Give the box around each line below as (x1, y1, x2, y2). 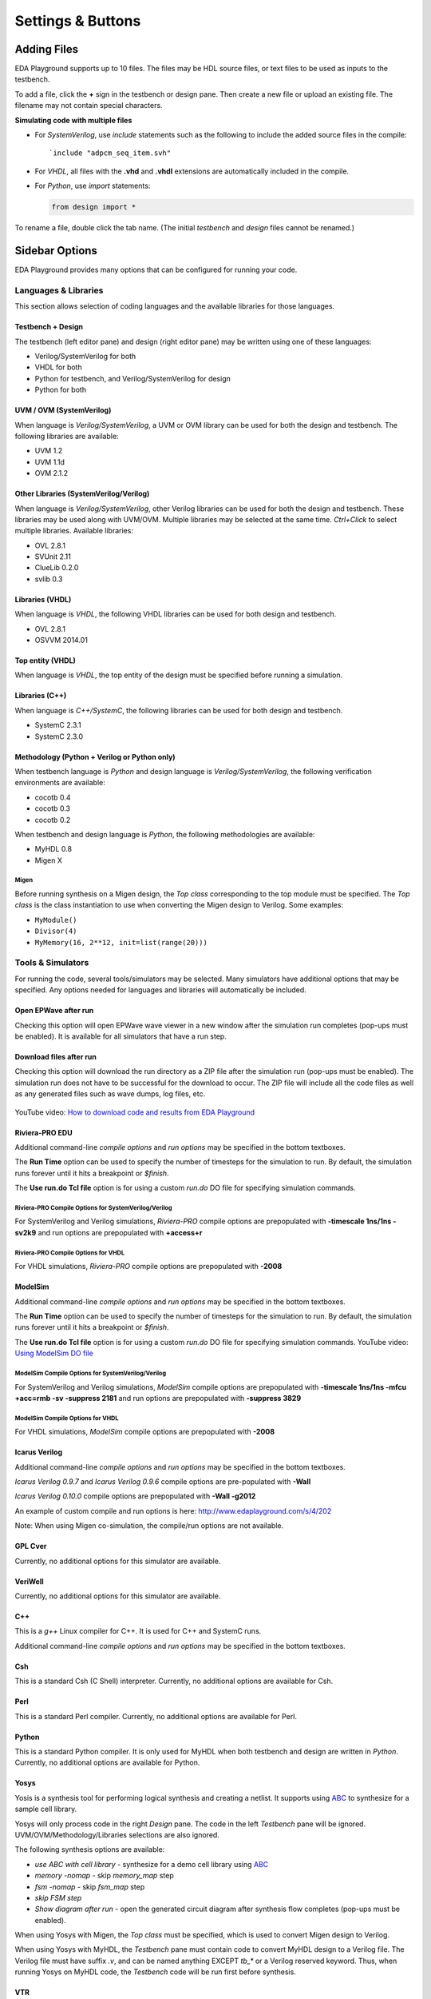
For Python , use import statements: (34, 181, 151, 191)
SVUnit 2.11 (34, 552, 71, 561)
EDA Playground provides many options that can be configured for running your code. (14, 265, 298, 275)
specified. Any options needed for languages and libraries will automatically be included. (14, 985, 306, 995)
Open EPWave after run (14, 1006, 94, 1015)
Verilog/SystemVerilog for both (34, 351, 136, 361)
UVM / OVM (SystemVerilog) (14, 405, 112, 415)
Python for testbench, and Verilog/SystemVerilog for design (34, 373, 231, 383)
